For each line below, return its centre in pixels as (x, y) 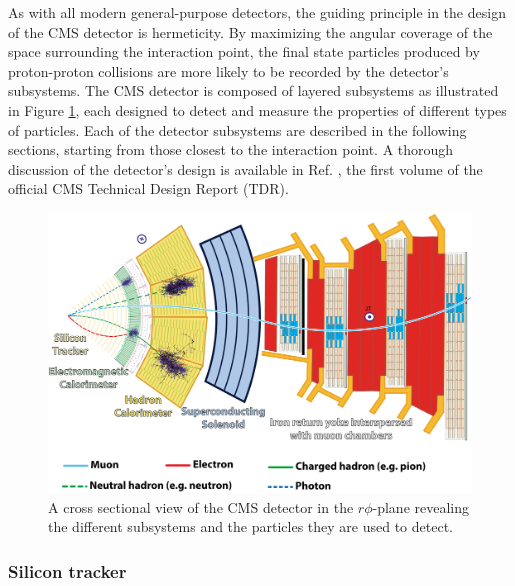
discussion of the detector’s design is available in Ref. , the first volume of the (245, 168)
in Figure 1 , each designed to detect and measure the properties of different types (257, 109)
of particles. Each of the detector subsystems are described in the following (237, 129)
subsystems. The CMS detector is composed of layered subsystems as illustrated (253, 90)
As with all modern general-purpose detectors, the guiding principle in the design (257, 12)
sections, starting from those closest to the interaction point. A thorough (231, 149)
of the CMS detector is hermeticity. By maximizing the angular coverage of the (250, 31)
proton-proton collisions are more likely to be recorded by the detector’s (228, 70)
